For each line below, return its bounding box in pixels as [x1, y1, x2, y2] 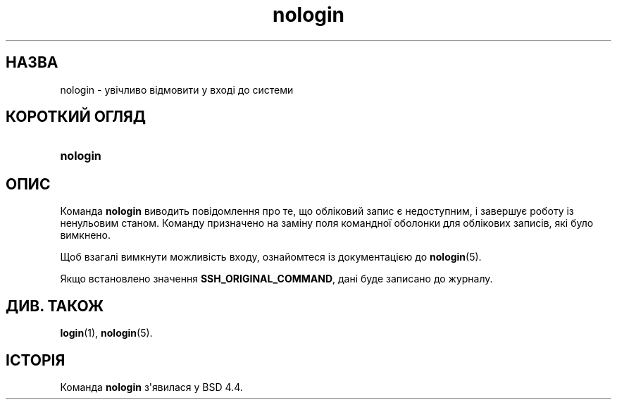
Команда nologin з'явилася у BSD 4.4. [60, 380, 243, 393]
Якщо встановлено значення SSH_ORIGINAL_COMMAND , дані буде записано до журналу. [60, 273, 493, 285]
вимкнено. [60, 229, 111, 242]
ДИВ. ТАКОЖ [6, 297, 104, 315]
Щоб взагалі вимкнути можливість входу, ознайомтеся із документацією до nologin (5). [60, 251, 482, 263]
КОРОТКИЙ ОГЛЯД [6, 108, 146, 126]
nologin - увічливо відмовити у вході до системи [60, 83, 294, 96]
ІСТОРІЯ [6, 351, 66, 369]
